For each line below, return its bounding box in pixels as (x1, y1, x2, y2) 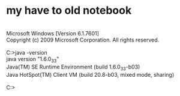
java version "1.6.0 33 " (6, 55, 59, 64)
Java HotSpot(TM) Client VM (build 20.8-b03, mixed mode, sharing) (6, 71, 175, 78)
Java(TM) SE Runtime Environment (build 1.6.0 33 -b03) (6, 63, 140, 72)
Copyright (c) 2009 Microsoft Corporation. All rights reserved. (6, 36, 160, 43)
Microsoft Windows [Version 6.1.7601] (6, 29, 99, 37)
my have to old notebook (6, 4, 132, 17)
